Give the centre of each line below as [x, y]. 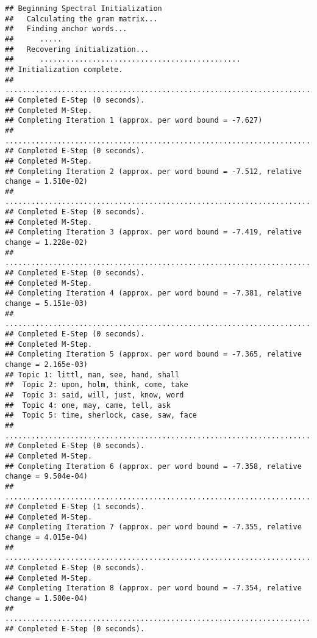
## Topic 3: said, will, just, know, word [94, 395]
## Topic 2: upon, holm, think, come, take [97, 385]
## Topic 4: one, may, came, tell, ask [88, 405]
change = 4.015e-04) [47, 538]
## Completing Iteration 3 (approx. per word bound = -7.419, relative [153, 232]
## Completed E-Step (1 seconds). [75, 507]
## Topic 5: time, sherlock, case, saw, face [101, 415]
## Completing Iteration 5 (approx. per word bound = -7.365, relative [153, 354]
